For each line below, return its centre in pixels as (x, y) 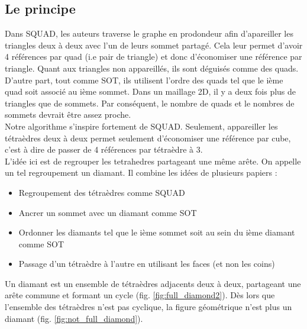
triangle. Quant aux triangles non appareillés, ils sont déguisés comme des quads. (152, 68)
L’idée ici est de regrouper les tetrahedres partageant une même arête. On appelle (153, 161)
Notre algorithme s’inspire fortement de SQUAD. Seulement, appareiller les (141, 126)
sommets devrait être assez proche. (68, 114)
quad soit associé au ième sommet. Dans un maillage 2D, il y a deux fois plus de (151, 91)
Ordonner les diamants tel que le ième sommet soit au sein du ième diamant (157, 232)
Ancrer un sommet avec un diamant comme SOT (108, 212)
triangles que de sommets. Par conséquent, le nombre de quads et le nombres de (150, 103)
